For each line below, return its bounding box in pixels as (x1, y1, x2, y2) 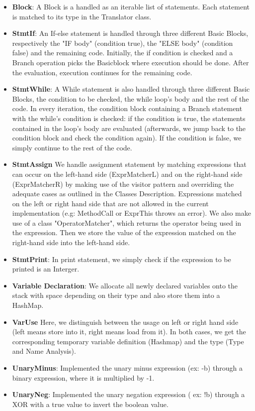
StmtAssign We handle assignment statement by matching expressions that (12, 159, 247, 169)
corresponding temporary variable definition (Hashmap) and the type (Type (12, 336, 244, 346)
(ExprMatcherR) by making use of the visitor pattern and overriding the (12, 178, 234, 189)
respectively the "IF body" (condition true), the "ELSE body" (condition (12, 37, 233, 48)
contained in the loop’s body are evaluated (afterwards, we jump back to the (12, 123, 246, 133)
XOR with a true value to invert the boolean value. (12, 399, 169, 409)
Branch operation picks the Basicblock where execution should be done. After (12, 57, 249, 67)
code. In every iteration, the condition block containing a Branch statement (12, 103, 243, 114)
